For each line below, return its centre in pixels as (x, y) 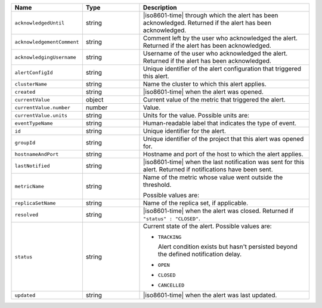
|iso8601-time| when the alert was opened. (203, 92)
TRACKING (170, 237)
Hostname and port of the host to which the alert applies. (223, 154)
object (95, 100)
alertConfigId (34, 73)
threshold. (157, 185)
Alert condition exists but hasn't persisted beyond (228, 247)
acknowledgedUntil (40, 23)
